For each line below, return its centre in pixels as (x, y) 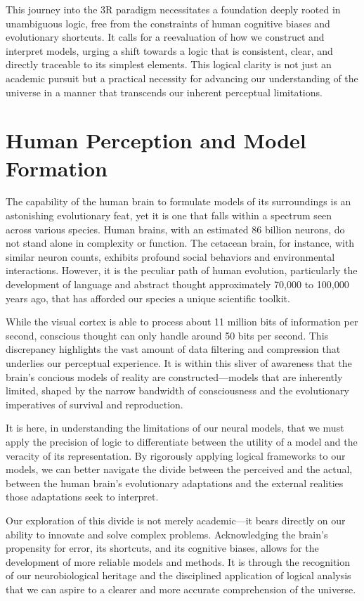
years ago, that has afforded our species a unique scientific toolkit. (148, 298)
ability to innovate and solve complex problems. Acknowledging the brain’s (167, 534)
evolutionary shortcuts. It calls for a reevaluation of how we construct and (165, 37)
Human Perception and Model (156, 140)
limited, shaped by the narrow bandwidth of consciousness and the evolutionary (177, 390)
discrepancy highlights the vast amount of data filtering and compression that (173, 349)
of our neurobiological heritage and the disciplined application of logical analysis (178, 575)
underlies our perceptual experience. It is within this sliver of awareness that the (179, 363)
